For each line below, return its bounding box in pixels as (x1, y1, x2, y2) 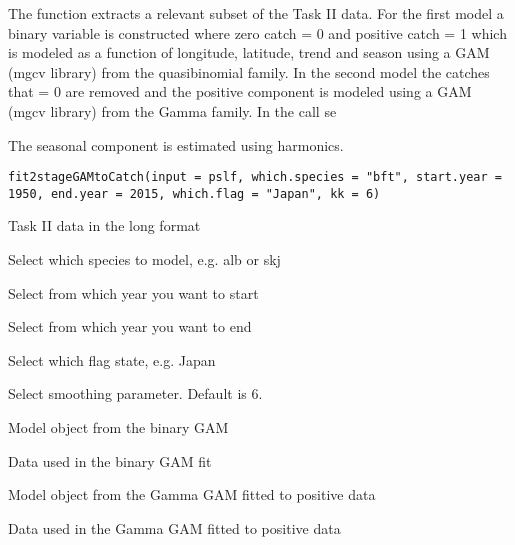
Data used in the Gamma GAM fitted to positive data (8, 517, 341, 538)
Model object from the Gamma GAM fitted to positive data (8, 484, 376, 505)
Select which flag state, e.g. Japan (8, 349, 216, 370)
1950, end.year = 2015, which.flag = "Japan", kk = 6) (8, 186, 381, 201)
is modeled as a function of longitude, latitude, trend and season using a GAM (8, 42, 490, 63)
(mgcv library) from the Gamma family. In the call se (8, 100, 337, 121)
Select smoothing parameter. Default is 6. (8, 383, 263, 404)
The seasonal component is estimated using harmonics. (8, 134, 344, 155)
